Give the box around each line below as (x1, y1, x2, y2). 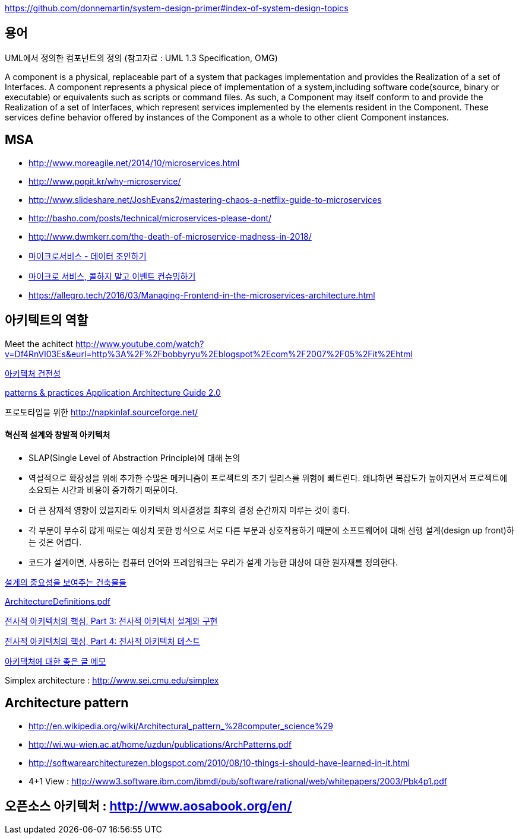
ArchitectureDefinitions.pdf (5, 596, 110, 606)
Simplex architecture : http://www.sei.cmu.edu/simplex (5, 675, 219, 685)
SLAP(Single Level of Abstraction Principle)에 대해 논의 (29, 452, 240, 463)
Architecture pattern (5, 695, 129, 711)
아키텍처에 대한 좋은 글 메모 (5, 656, 106, 666)
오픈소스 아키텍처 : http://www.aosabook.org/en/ (5, 799, 292, 814)
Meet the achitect (5, 338, 74, 349)
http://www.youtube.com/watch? (75, 338, 204, 349)
